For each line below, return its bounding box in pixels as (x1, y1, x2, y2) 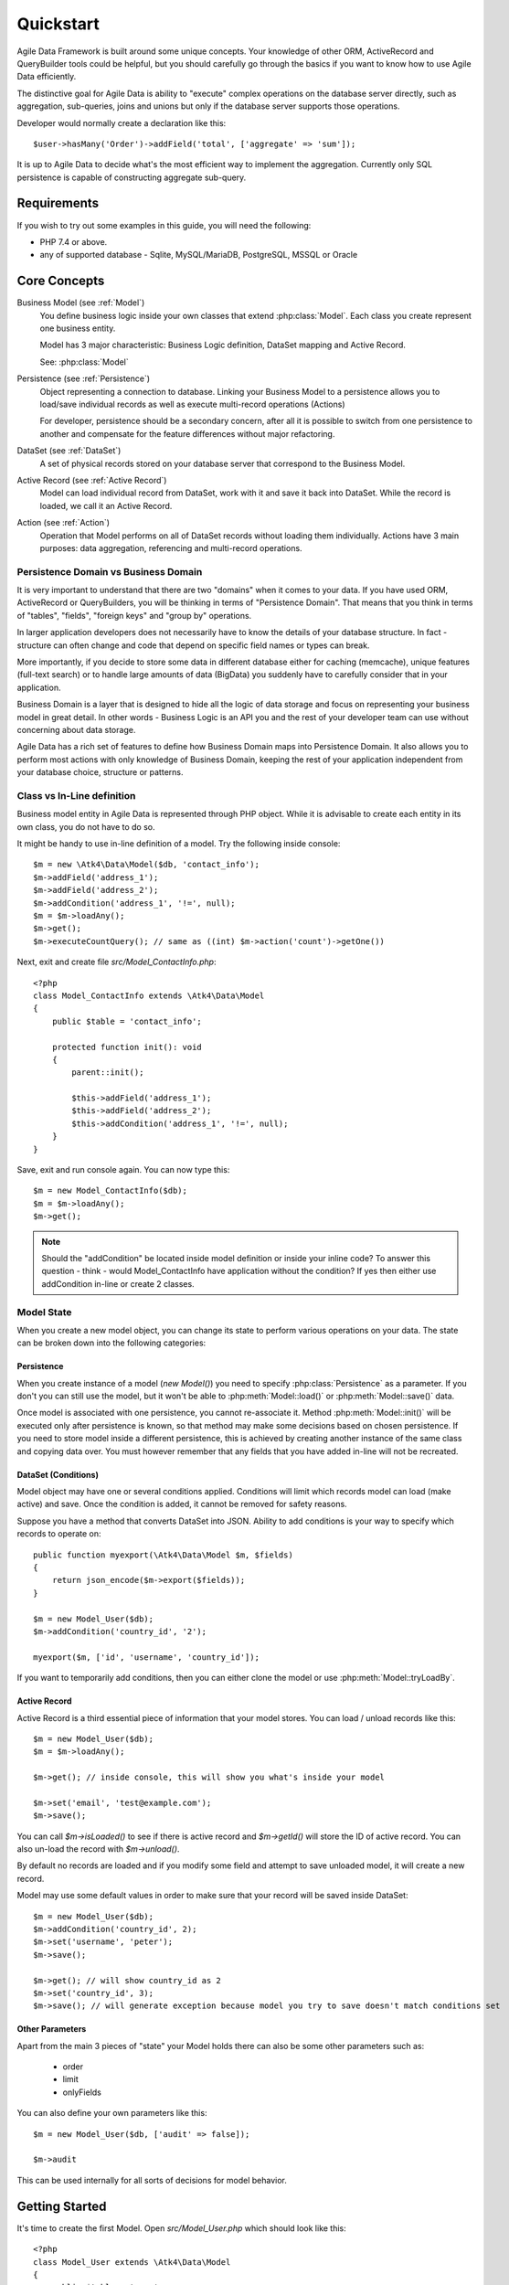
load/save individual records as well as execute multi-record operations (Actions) (39, 399, 346, 409)
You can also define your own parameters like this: (16, 2108, 207, 2119)
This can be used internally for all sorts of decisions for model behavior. (16, 2174, 288, 2185)
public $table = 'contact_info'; (51, 1015, 203, 1026)
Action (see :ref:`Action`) (16, 517, 110, 528)
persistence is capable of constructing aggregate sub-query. (16, 172, 247, 183)
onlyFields (62, 2087, 102, 2098)
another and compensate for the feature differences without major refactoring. (39, 428, 335, 439)
